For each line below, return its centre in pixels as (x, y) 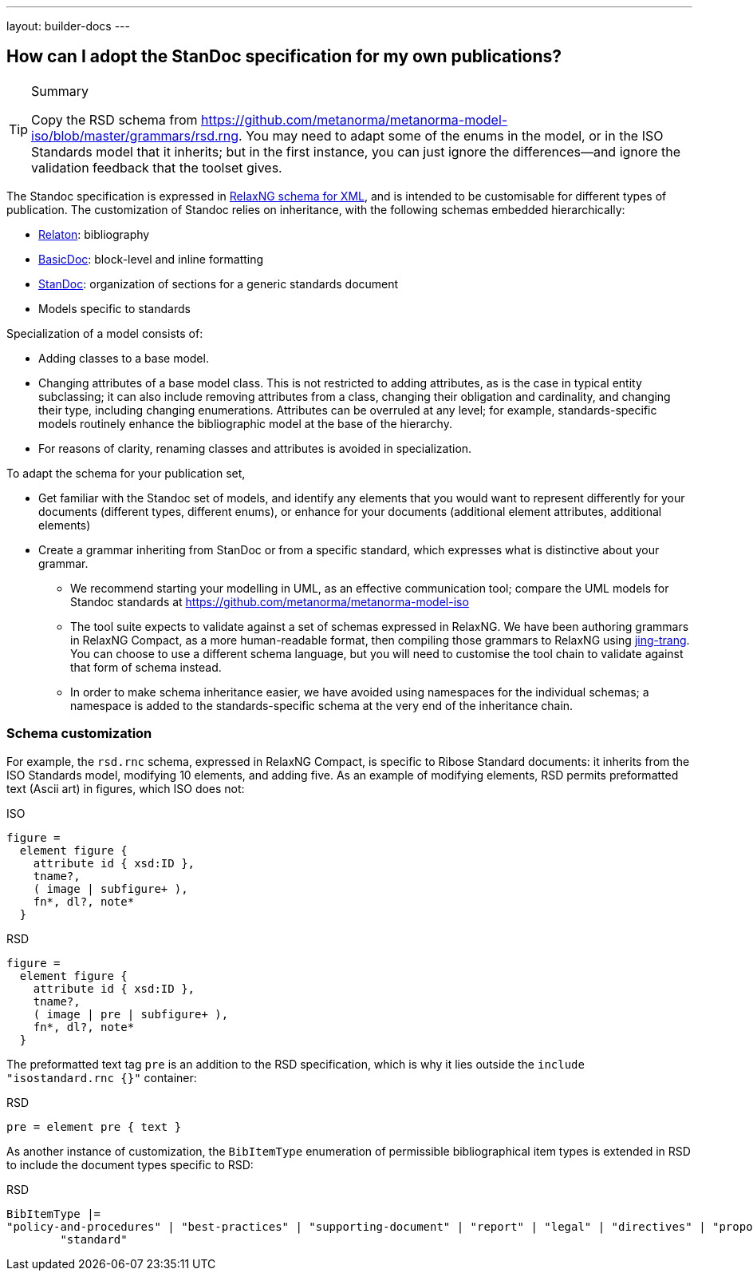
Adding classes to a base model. (124, 358)
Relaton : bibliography (94, 234)
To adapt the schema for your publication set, (126, 473)
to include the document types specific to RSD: (130, 1164)
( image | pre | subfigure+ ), (131, 1014)
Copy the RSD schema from (114, 119)
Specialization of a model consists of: (105, 333)
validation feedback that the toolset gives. (157, 167)
